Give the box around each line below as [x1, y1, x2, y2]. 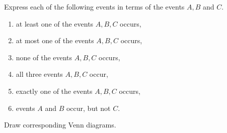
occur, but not [66, 102, 111, 113]
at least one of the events [16, 18, 94, 29]
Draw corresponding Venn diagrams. [4, 119, 116, 130]
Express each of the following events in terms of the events [4, 2, 185, 12]
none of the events [16, 52, 72, 62]
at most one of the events [16, 35, 94, 46]
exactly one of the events [16, 85, 93, 96]
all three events [16, 69, 63, 79]
